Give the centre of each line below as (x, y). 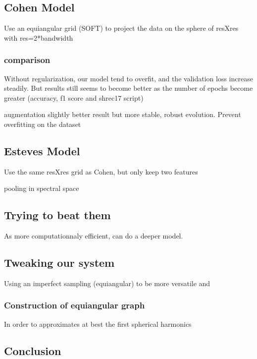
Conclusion (33, 350)
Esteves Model (42, 150)
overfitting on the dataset (43, 124)
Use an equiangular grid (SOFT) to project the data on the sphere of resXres (121, 28)
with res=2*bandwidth (39, 37)
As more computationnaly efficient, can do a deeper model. (94, 236)
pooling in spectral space (42, 188)
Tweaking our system (59, 263)
